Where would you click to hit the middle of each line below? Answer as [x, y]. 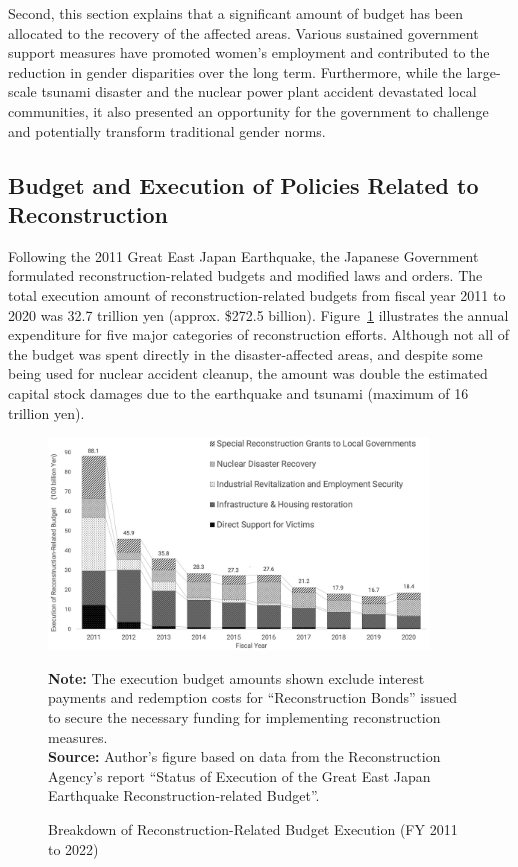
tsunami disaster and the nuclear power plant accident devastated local [259, 91]
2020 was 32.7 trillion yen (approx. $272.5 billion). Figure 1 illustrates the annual [258, 314]
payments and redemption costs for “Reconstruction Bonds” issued [252, 697]
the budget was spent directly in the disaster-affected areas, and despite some [245, 353]
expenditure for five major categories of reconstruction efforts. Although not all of [259, 334]
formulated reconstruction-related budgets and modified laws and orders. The [245, 275]
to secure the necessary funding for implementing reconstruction [244, 717]
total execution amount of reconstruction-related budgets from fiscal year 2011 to [257, 294]
